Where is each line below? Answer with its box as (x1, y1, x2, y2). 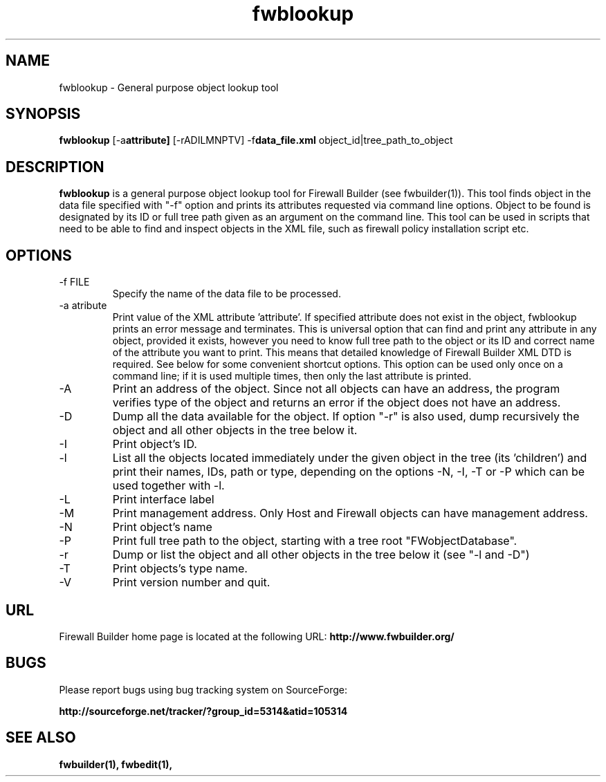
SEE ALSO (6, 729, 76, 747)
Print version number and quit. (112, 575, 270, 590)
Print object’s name (112, 520, 212, 534)
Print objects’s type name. (112, 561, 248, 576)
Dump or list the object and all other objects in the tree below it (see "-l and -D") (112, 548, 530, 562)
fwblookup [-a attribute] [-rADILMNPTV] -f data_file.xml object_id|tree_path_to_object (59, 134, 453, 147)
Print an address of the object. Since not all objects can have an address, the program (112, 382, 560, 396)
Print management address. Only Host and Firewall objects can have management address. (112, 506, 588, 521)
